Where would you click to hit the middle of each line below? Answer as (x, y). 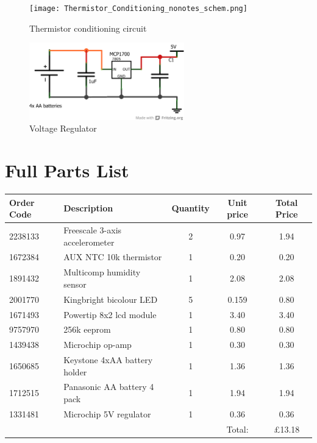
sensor (75, 284)
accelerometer (89, 242)
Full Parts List (67, 170)
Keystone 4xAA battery (108, 360)
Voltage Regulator (63, 128)
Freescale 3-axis (93, 229)
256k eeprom (87, 329)
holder (75, 371)
